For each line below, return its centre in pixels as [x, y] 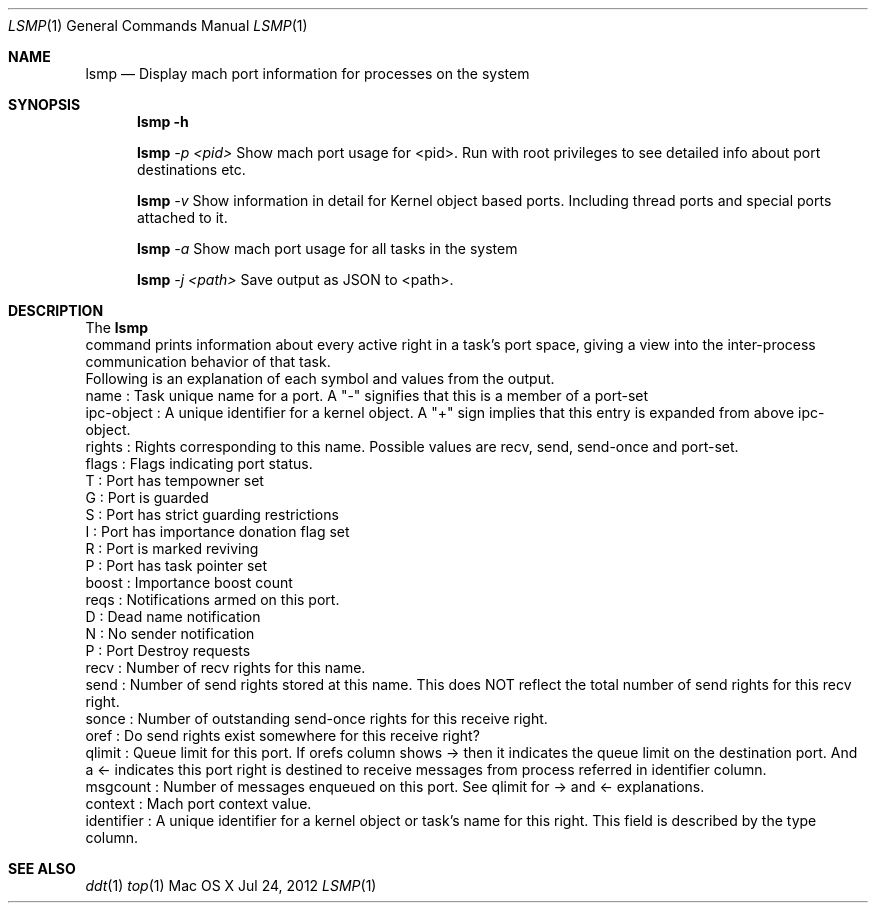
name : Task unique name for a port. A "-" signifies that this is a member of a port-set [367, 395]
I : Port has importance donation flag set [217, 531]
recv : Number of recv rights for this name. [225, 667]
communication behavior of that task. [208, 361]
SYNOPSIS [44, 104]
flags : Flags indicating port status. [199, 463]
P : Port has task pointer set [176, 565]
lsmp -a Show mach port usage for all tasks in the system [327, 248]
